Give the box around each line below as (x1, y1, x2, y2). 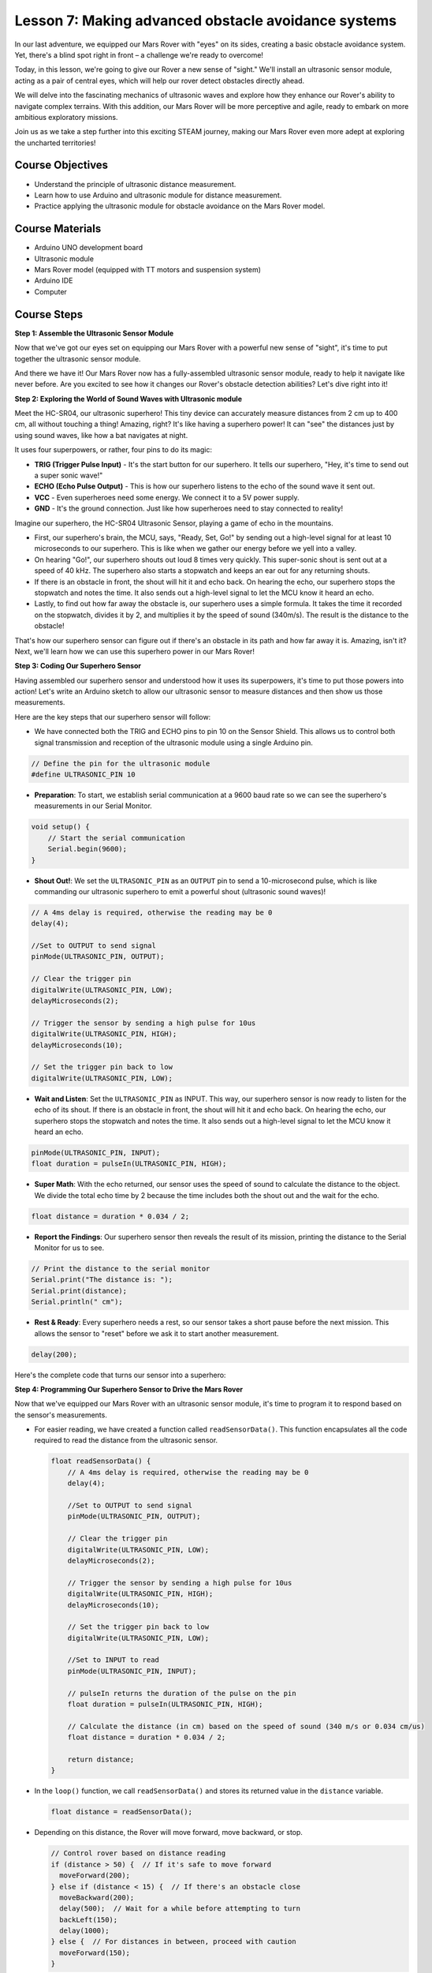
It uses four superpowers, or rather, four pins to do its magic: (14, 445, 213, 455)
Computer (34, 286, 67, 296)
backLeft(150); (59, 1915, 118, 1924)
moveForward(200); (59, 1871, 130, 1880)
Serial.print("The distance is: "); (31, 1275, 173, 1284)
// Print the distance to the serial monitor (31, 1264, 210, 1273)
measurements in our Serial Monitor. (34, 801, 153, 811)
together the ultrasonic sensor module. (14, 354, 141, 363)
